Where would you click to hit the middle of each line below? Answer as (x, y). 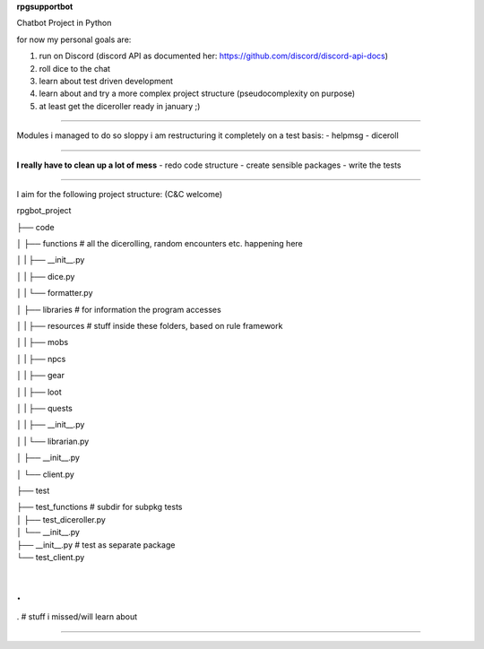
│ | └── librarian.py (53, 441)
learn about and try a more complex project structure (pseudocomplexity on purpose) (197, 93)
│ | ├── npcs (41, 359)
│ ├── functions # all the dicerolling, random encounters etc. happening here (160, 244)
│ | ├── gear (40, 376)
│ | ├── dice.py (46, 276)
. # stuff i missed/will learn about (77, 617)
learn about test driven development (106, 81)
